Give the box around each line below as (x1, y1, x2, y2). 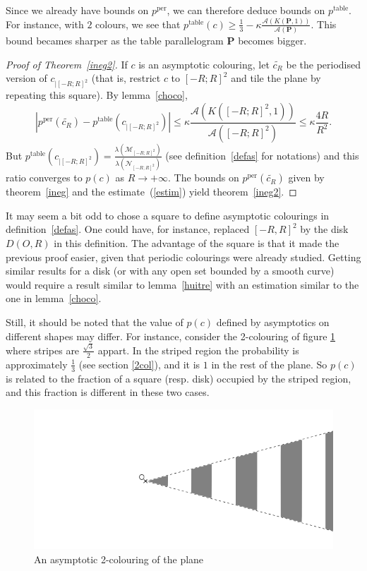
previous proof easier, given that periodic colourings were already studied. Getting (6, 249, 361, 264)
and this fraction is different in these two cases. (6, 385, 210, 399)
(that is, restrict (91, 71, 161, 85)
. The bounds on (168, 170, 239, 185)
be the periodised (286, 56, 361, 71)
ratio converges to (6, 170, 83, 185)
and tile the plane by (231, 71, 321, 85)
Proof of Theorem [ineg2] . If (6, 56, 128, 71)
